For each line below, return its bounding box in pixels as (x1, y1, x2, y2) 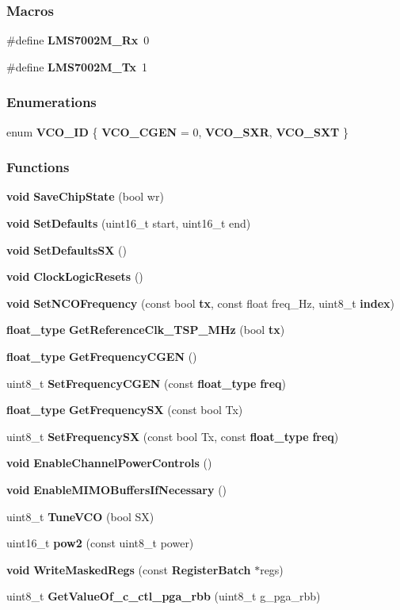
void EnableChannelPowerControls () (6, 455, 212, 471)
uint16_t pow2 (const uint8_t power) (6, 535, 194, 551)
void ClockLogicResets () (6, 268, 143, 285)
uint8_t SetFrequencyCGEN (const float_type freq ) (6, 374, 287, 391)
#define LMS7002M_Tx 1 (6, 58, 148, 75)
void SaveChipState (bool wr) (6, 188, 164, 205)
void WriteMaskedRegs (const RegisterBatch (6, 561, 251, 577)
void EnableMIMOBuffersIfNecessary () (6, 481, 227, 497)
